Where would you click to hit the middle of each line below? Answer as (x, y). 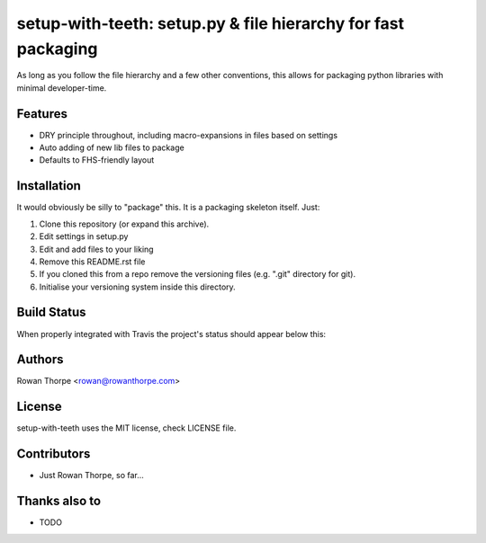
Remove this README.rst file (92, 262)
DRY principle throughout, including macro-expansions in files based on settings (188, 135)
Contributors (54, 454)
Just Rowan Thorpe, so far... (91, 476)
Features (42, 114)
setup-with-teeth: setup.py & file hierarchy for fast (211, 23)
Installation (49, 186)
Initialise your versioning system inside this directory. (137, 287)
